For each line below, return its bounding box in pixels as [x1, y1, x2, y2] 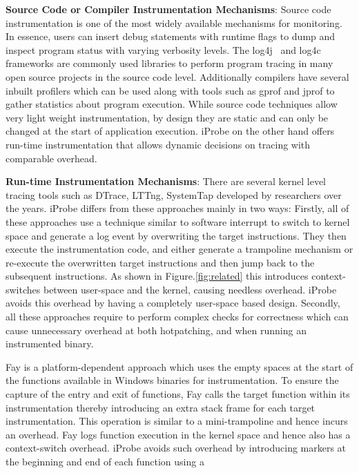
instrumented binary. [6, 336, 94, 351]
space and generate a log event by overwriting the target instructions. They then [6, 228, 347, 242]
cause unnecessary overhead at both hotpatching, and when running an [6, 322, 307, 337]
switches [6, 282, 41, 296]
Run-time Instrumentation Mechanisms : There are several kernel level [6, 174, 327, 189]
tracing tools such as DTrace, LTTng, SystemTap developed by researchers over [6, 187, 342, 202]
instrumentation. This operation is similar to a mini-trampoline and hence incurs [6, 414, 348, 428]
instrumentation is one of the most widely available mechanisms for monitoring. [6, 15, 342, 30]
